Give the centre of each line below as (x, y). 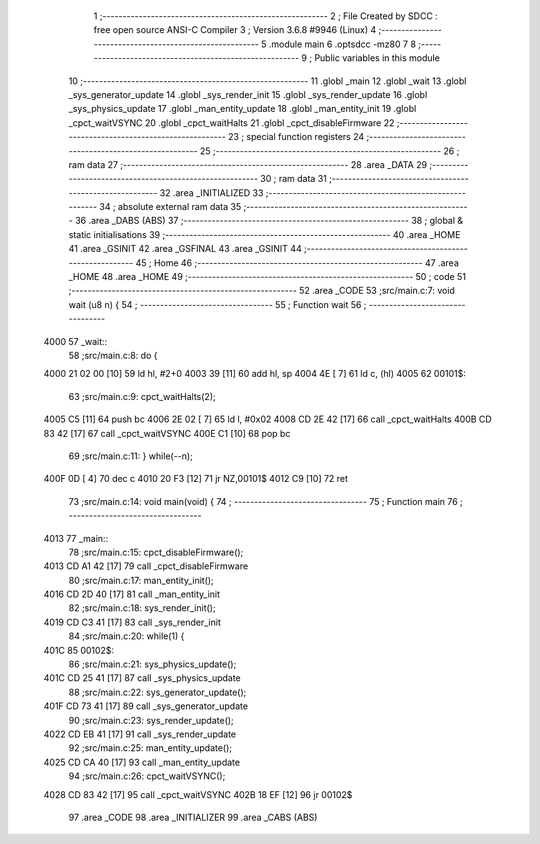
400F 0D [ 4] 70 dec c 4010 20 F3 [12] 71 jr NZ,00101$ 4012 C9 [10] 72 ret (196, 479)
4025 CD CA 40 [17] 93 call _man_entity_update (141, 762)
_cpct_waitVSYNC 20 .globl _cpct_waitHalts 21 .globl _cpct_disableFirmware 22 (231, 122)
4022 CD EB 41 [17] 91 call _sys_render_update (140, 734)
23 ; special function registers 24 (296, 137)
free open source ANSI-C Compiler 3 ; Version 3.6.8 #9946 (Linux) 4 (235, 30)
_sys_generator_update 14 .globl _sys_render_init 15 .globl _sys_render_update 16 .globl (248, 94)
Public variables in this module (377, 58)
